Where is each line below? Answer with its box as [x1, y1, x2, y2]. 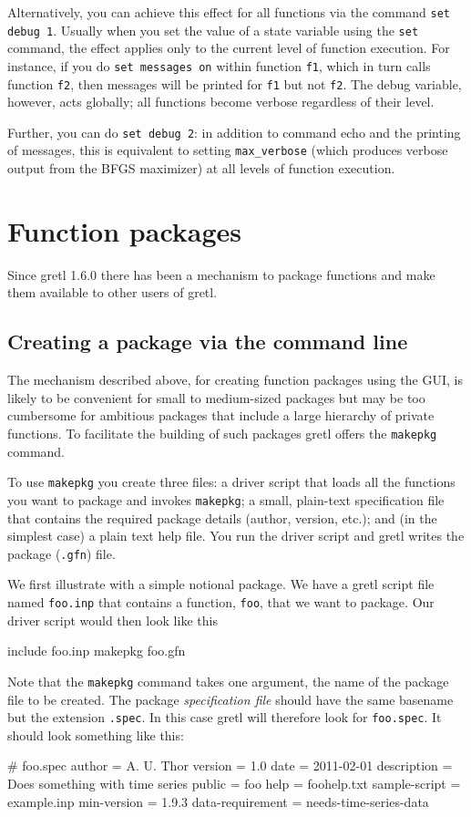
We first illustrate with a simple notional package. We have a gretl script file [7, 574, 435, 594]
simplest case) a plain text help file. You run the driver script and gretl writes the [7, 526, 465, 545]
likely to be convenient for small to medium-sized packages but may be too [7, 388, 425, 407]
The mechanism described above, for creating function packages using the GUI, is [7, 370, 463, 389]
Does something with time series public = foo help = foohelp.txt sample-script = [7, 773, 461, 792]
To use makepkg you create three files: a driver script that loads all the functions [7, 472, 456, 491]
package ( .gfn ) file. [7, 543, 116, 563]
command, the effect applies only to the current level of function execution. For [7, 38, 450, 57]
